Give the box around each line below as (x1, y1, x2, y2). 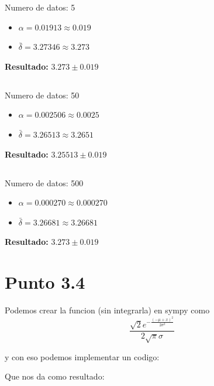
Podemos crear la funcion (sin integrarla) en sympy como (5, 304, 210, 316)
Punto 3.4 (5, 270, 85, 294)
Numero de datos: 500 (5, 176, 84, 189)
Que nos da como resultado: (5, 370, 105, 382)
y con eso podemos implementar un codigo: (5, 350, 160, 363)
